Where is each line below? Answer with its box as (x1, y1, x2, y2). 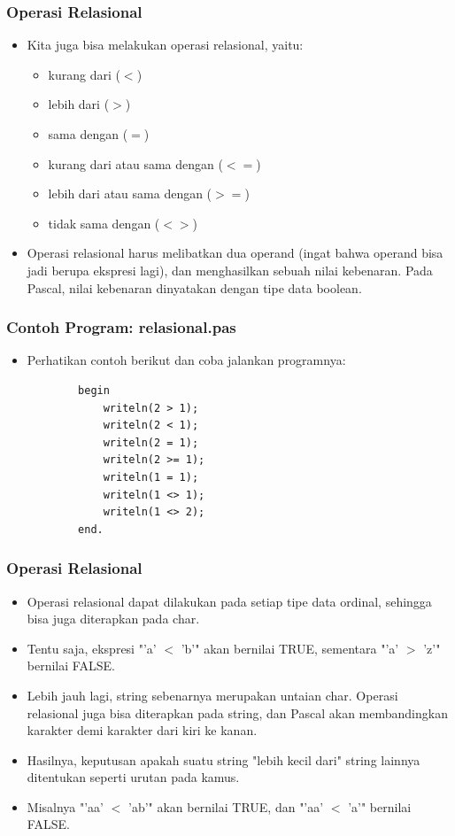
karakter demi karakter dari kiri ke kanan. (27, 721, 258, 739)
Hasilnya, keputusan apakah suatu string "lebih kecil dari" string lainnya (27, 750, 420, 769)
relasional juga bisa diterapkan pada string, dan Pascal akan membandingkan (27, 703, 448, 722)
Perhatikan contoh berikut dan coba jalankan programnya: (27, 351, 346, 369)
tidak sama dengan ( (48, 213, 160, 232)
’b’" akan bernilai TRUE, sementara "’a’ (181, 639, 399, 657)
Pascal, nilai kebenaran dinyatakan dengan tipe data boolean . (27, 278, 362, 297)
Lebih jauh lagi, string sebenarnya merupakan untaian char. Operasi (27, 685, 398, 704)
